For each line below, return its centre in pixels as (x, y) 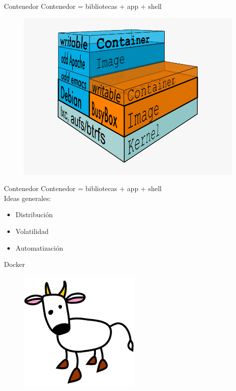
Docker (15, 264)
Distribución (34, 214)
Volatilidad (32, 231)
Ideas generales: (28, 198)
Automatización (39, 247)
